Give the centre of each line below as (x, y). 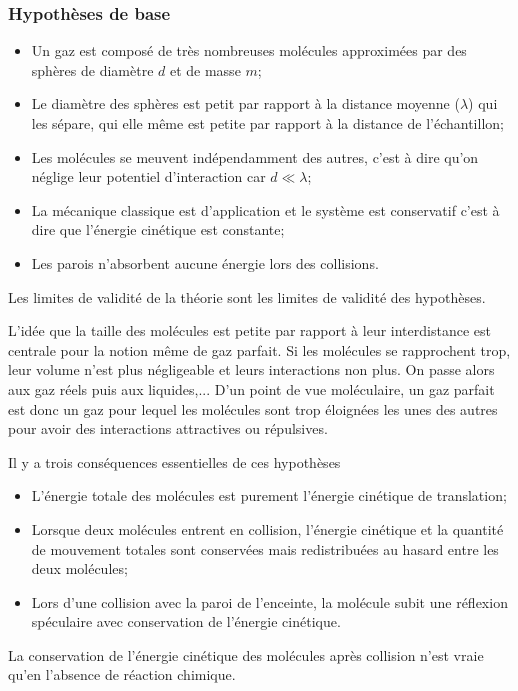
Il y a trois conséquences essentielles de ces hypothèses (174, 461)
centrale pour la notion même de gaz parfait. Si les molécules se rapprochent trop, (259, 349)
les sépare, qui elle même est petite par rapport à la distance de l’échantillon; (267, 123)
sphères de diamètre (92, 69)
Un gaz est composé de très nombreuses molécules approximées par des (249, 50)
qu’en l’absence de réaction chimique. (122, 674)
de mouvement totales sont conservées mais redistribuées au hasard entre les (265, 548)
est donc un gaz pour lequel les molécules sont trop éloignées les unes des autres (253, 408)
